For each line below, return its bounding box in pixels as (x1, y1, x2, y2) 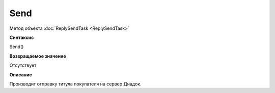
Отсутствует (9, 62, 37, 68)
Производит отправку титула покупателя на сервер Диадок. (9, 81, 142, 87)
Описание (9, 71, 33, 78)
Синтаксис (9, 34, 34, 40)
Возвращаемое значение (9, 53, 66, 59)
